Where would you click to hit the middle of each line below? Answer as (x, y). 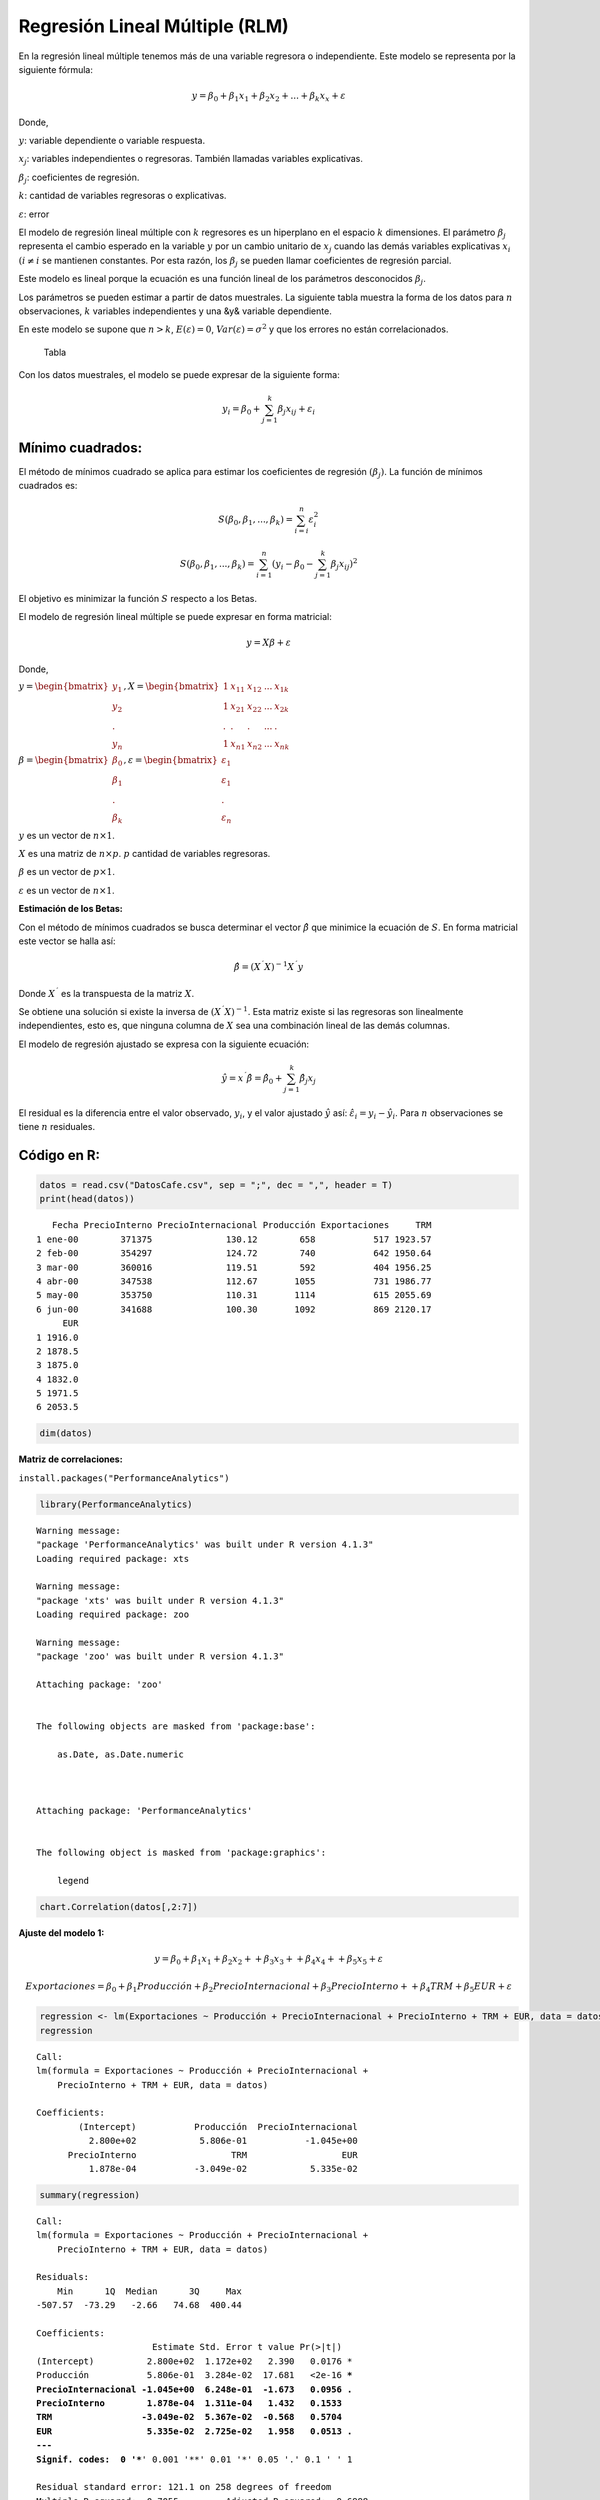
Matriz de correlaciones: (71, 1459)
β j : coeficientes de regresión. (79, 178)
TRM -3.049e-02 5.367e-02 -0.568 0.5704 (189, 2417)
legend (73, 1880)
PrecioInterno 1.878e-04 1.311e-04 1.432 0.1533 (189, 2403)
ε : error (34, 214)
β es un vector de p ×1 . (66, 872)
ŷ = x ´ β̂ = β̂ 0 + (252, 1078)
